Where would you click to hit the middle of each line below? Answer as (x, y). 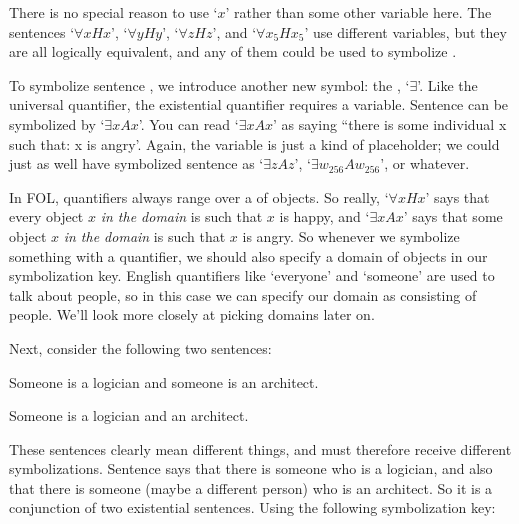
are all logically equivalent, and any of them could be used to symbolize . (233, 51)
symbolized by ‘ (57, 123)
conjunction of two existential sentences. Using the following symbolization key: (252, 507)
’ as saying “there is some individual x (390, 123)
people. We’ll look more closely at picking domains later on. (192, 314)
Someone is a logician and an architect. (129, 415)
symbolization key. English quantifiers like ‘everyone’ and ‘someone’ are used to (252, 275)
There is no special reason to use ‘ (113, 12)
